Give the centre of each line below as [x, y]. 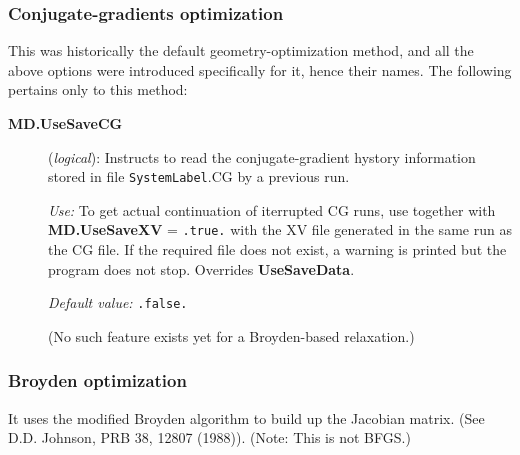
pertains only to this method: [98, 89]
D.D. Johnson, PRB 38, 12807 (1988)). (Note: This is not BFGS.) [209, 437]
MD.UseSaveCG [65, 123]
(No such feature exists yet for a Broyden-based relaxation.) [231, 335]
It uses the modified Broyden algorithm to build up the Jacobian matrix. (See [246, 417]
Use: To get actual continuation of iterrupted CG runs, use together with [272, 209]
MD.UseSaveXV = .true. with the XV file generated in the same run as [280, 229]
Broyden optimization [97, 380]
